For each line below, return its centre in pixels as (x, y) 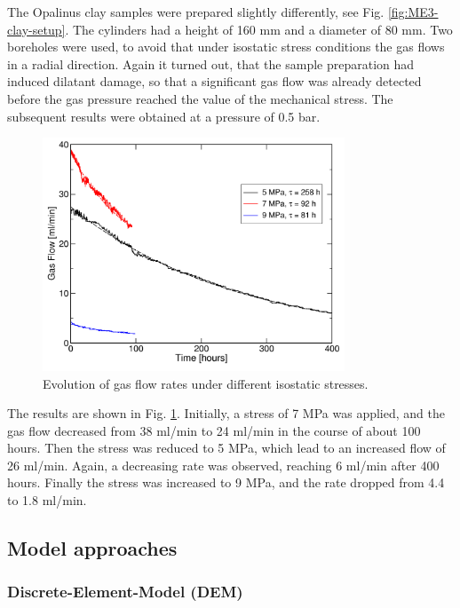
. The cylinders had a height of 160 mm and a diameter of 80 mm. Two (259, 29)
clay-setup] (36, 29)
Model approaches (92, 548)
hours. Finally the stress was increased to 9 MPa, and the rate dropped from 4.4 (226, 482)
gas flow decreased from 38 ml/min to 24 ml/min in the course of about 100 (214, 430)
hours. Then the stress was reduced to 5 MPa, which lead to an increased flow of (226, 448)
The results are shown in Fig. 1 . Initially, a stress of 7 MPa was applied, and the (226, 413)
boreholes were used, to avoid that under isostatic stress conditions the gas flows (226, 47)
